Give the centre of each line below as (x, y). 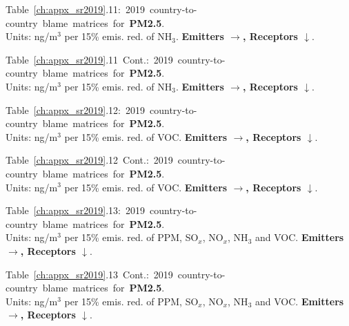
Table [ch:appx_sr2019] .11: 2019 (75, 9)
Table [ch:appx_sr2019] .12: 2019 (75, 109)
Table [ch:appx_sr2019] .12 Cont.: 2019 (89, 160)
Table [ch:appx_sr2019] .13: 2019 (75, 210)
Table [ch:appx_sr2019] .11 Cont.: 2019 (89, 59)
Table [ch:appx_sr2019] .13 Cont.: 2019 (89, 274)
